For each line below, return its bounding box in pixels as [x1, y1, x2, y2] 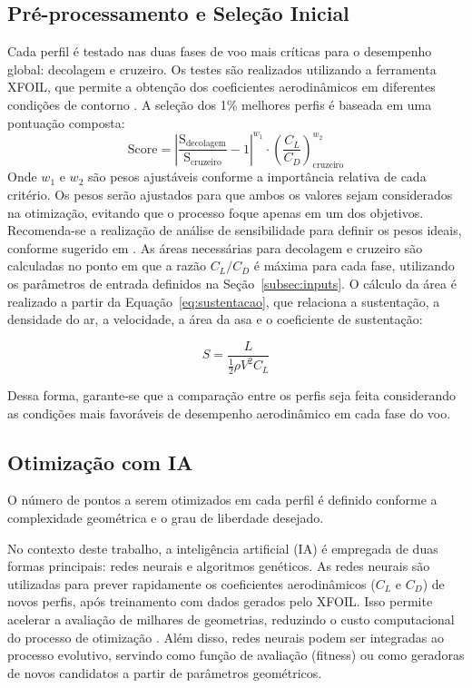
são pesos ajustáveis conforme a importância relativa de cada [87, 167, 427, 186]
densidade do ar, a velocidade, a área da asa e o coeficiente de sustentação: [7, 310, 423, 329]
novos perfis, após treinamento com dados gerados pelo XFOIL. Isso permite [7, 592, 433, 611]
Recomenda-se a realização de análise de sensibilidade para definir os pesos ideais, [7, 221, 462, 240]
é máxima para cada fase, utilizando [253, 256, 455, 275]
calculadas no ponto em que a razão [7, 256, 207, 275]
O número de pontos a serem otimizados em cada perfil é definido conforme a [7, 490, 438, 509]
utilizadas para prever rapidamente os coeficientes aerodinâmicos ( [7, 574, 376, 593]
